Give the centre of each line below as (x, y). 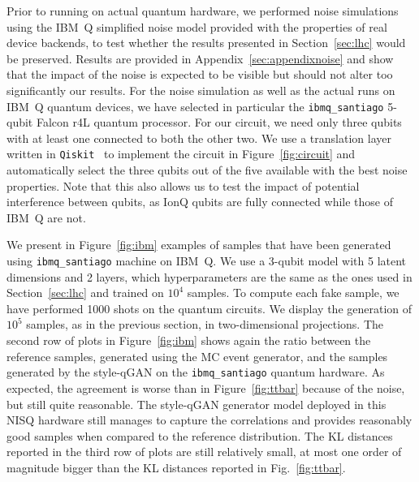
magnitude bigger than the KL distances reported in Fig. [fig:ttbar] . (176, 467)
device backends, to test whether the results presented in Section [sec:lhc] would (206, 43)
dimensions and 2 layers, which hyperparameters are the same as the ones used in (209, 276)
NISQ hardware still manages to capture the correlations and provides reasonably (209, 420)
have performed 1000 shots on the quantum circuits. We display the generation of (209, 308)
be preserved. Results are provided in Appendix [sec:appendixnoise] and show (200, 58)
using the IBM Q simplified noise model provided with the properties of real (197, 26)
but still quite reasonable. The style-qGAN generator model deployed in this (197, 404)
